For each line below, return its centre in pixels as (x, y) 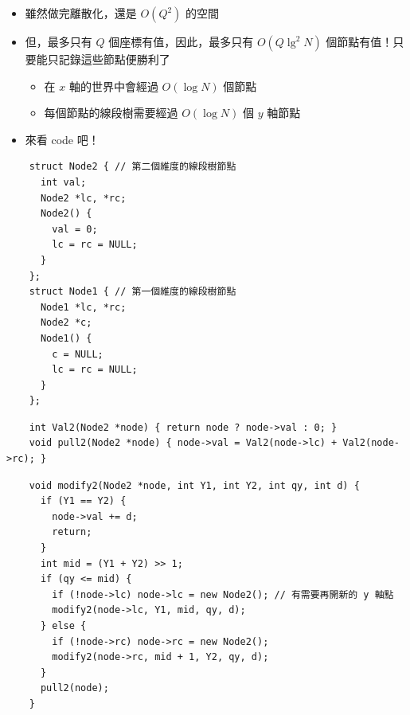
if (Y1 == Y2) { (83, 501)
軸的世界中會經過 (113, 86)
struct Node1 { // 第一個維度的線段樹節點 (133, 292)
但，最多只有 (59, 41)
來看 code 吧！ (62, 139)
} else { (63, 626)
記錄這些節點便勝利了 (114, 59)
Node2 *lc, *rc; (83, 198)
